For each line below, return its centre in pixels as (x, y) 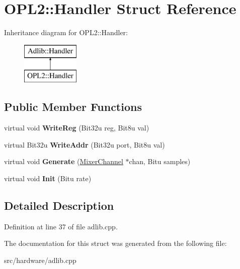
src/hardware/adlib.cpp (40, 260)
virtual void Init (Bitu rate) (48, 178)
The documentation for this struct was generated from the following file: (115, 243)
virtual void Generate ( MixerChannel (64, 161)
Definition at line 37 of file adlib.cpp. (61, 226)
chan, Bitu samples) (160, 161)
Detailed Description (59, 205)
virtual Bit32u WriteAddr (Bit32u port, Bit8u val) (85, 144)
